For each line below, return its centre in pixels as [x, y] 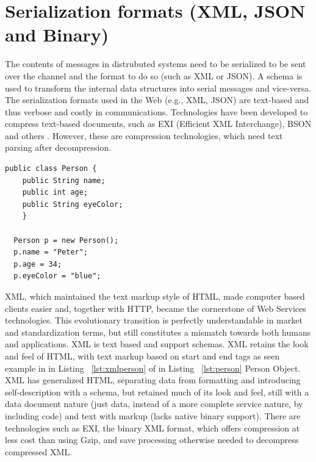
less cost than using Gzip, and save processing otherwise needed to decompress [152, 440]
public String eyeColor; [73, 204]
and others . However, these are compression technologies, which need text [144, 135]
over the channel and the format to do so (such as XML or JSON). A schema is [154, 75]
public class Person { [51, 169]
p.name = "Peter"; [51, 252]
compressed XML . [39, 451]
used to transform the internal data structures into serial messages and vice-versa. [158, 88]
